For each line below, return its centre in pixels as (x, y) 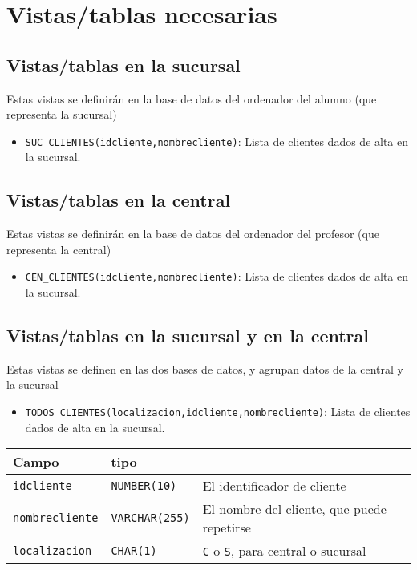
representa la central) (59, 249)
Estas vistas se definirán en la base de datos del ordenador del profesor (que (193, 234)
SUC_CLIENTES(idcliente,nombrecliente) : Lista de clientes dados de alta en (217, 141)
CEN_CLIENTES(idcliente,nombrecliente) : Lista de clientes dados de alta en (217, 276)
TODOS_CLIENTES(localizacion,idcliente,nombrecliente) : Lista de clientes (218, 412)
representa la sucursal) (62, 114)
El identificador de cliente (274, 486)
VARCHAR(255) (150, 518)
